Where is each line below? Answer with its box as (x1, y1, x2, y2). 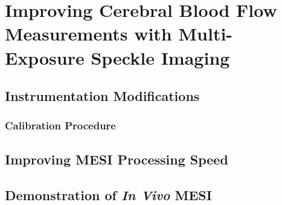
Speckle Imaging (91, 45, 230, 70)
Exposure (5, 45, 85, 70)
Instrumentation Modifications (5, 86, 200, 105)
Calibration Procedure (5, 118, 116, 133)
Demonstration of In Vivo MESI (5, 185, 212, 204)
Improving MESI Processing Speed (5, 149, 228, 168)
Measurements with (5, 21, 172, 46)
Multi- (178, 21, 233, 46)
